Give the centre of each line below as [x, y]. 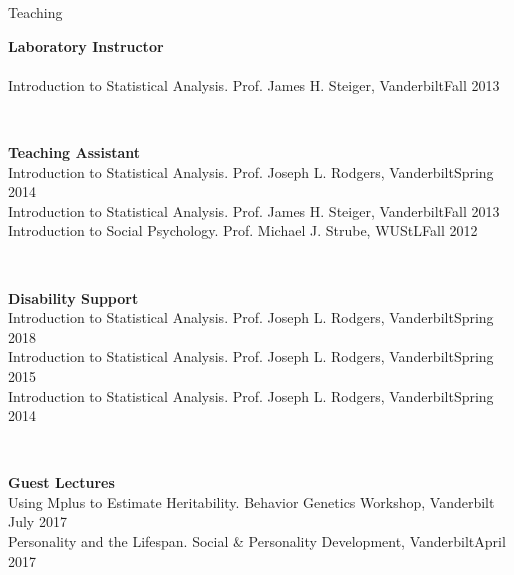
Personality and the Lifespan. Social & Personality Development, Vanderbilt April [257, 541]
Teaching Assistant [74, 151]
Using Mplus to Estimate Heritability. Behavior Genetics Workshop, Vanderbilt [251, 501]
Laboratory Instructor [86, 45]
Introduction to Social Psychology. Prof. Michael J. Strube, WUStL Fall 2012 [243, 230]
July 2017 [37, 521]
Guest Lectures [61, 482]
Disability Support [73, 297]
